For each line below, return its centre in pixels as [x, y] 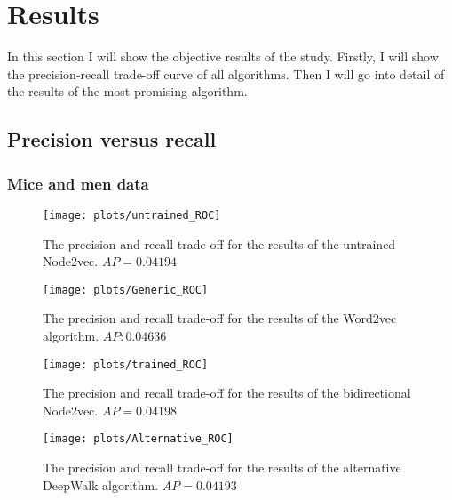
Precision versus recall [112, 139]
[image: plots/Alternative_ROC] [138, 439]
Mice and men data [78, 183]
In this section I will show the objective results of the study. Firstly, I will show [223, 56]
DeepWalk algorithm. [101, 484]
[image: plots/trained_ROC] [126, 364]
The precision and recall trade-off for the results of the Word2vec [220, 318]
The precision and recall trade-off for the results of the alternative [222, 468]
